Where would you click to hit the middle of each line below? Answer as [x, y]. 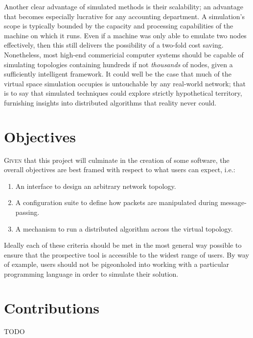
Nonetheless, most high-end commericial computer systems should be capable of [124, 54]
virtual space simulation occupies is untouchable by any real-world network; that [125, 83]
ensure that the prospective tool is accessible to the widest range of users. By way [127, 254]
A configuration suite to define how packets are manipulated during [117, 202]
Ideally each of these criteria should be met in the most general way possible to [123, 245]
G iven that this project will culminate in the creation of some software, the [117, 160]
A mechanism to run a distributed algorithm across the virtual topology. [124, 228]
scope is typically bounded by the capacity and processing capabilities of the [119, 26]
